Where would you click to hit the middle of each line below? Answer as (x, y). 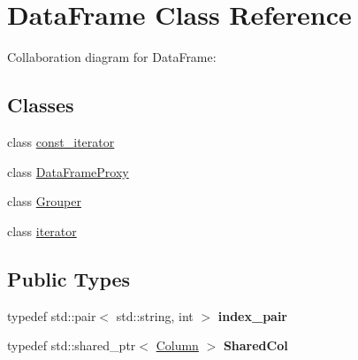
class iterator (42, 230)
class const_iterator (61, 141)
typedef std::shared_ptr (72, 345)
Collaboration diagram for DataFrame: (112, 57)
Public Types (69, 278)
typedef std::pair (52, 315)
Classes (41, 105)
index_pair (253, 315)
